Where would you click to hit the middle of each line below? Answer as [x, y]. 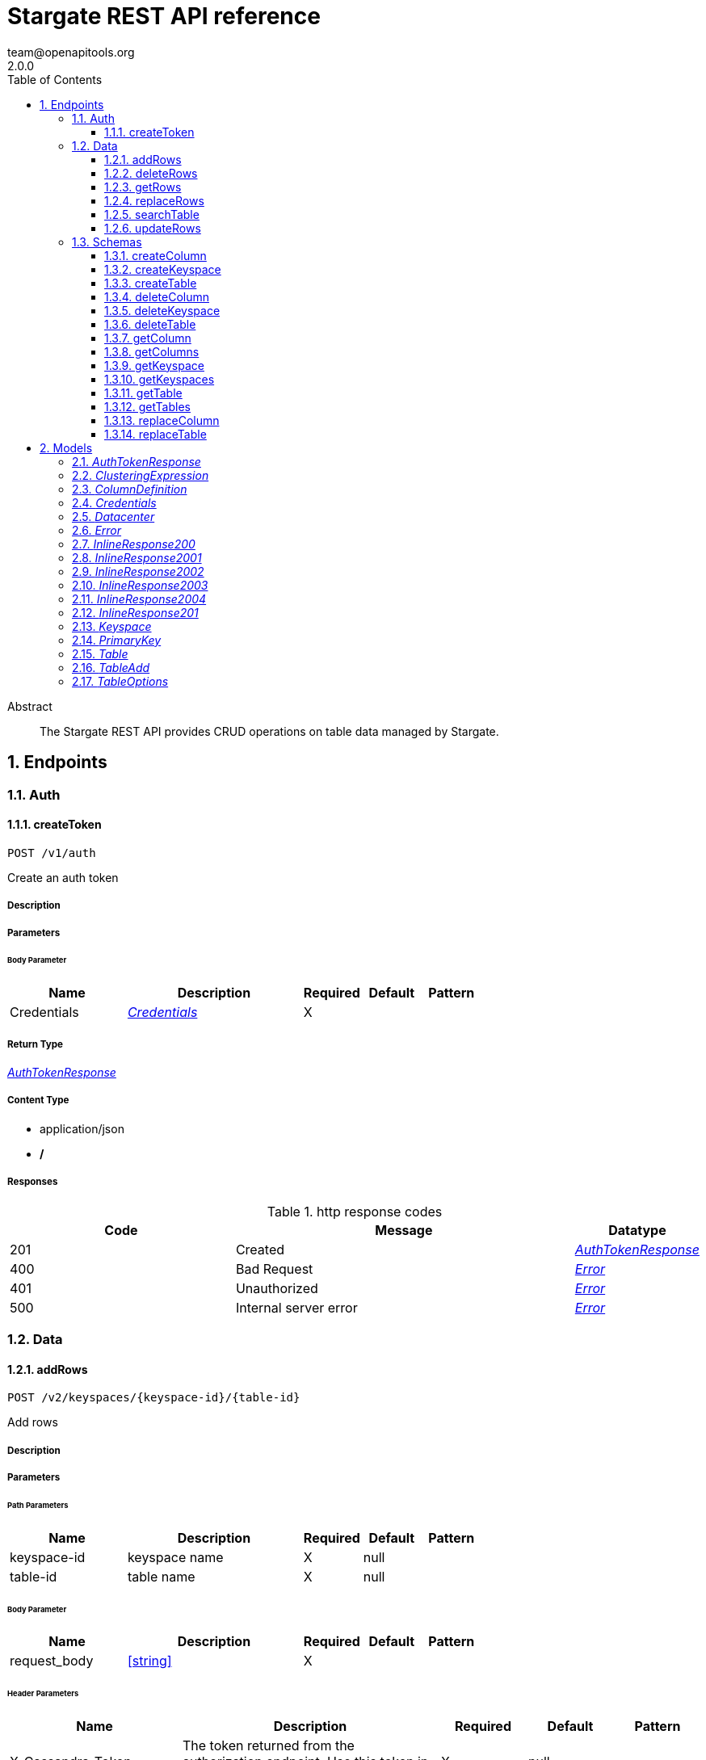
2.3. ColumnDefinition [130, 489]
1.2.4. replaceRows [154, 200]
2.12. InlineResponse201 [135, 612]
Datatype [637, 1230]
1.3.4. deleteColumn [157, 296]
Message [404, 1230]
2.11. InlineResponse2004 [139, 599]
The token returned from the [269, 1746]
